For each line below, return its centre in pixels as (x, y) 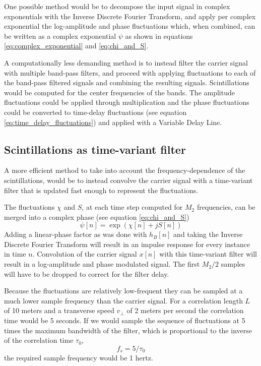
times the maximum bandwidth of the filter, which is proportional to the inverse (128, 330)
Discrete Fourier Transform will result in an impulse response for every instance (127, 244)
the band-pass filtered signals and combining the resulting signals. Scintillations (127, 82)
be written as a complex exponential (60, 36)
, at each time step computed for (132, 207)
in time (15, 254)
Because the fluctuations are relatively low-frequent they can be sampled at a (123, 291)
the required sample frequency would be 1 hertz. (79, 357)
